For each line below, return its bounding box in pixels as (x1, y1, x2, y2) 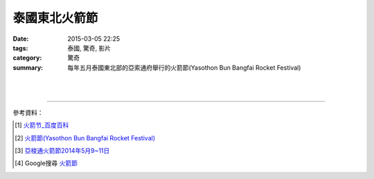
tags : (12, 44, 28, 52)
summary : (12, 63, 44, 72)
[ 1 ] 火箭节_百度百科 (15, 121, 69, 129)
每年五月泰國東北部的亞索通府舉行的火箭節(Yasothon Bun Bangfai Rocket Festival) (67, 63, 301, 72)
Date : (12, 35, 29, 43)
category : (12, 54, 42, 62)
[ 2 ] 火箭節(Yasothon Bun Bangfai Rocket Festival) (15, 133, 156, 142)
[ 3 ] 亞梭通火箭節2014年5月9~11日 (15, 147, 110, 155)
